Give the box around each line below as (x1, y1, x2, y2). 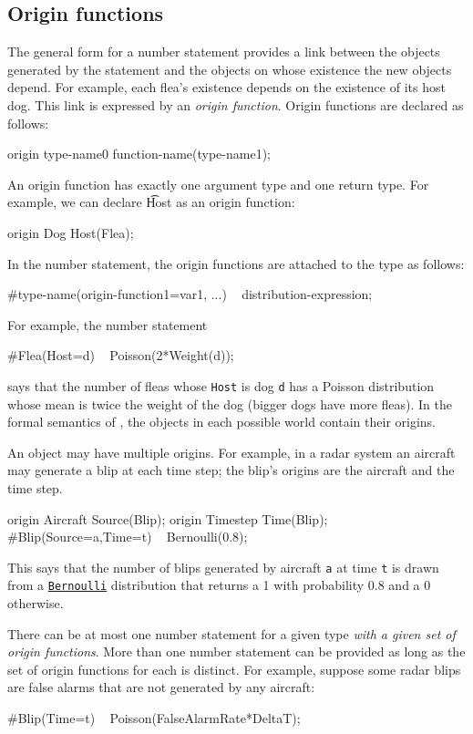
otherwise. (7, 594, 64, 613)
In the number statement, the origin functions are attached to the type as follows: (7, 253, 465, 273)
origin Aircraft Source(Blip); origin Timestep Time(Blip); (7, 509, 328, 528)
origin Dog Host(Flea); (7, 222, 134, 242)
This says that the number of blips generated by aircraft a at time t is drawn (7, 557, 439, 576)
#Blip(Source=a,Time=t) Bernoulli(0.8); (7, 527, 248, 546)
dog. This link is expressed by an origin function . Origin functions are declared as (7, 95, 464, 114)
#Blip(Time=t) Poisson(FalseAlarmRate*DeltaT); (7, 708, 301, 728)
